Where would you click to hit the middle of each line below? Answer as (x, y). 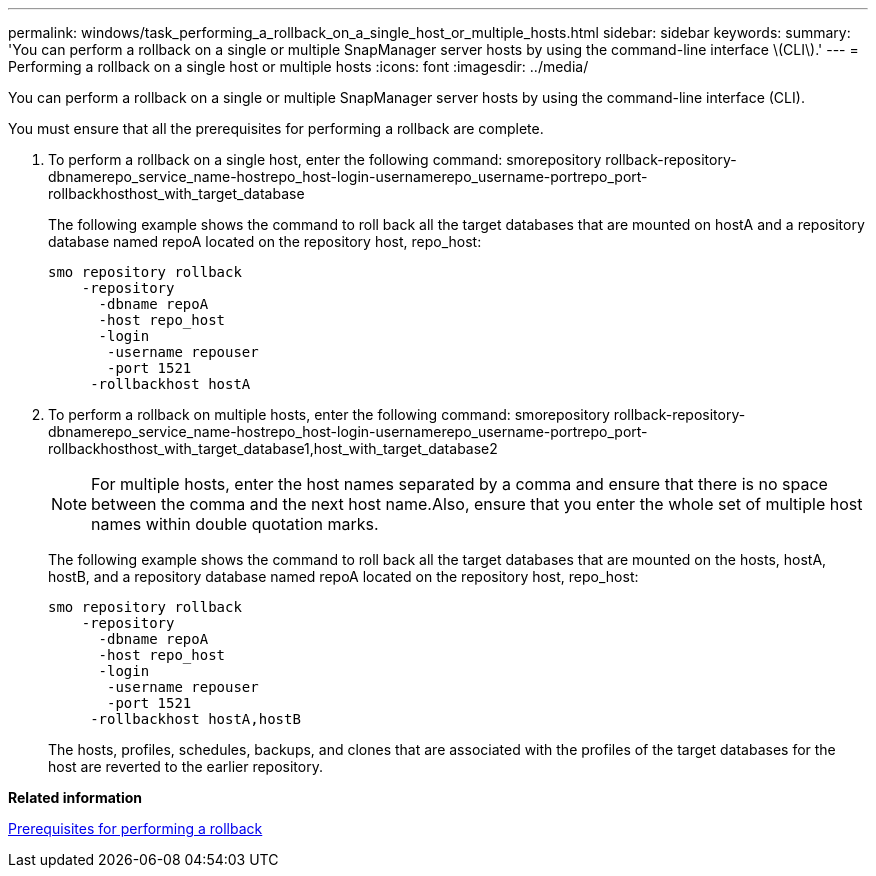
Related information (75, 797)
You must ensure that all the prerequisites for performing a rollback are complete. (276, 128)
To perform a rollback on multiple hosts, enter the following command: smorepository (329, 414)
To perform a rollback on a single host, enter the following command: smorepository (325, 159)
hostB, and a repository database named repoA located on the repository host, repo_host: (343, 576)
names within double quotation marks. (235, 524)
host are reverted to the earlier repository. (185, 766)
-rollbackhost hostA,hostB (195, 719)
